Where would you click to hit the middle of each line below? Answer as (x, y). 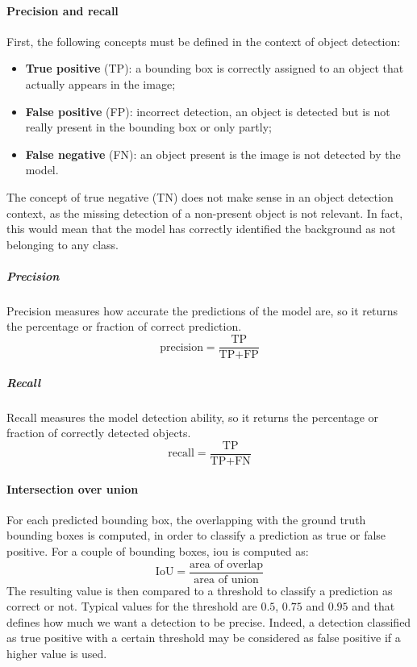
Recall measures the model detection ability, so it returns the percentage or (193, 417)
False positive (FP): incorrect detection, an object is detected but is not (208, 111)
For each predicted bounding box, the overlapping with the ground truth (186, 519)
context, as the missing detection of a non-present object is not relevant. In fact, (205, 213)
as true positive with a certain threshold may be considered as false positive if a (204, 638)
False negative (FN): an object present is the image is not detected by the (213, 154)
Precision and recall (63, 10)
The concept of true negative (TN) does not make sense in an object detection (200, 196)
